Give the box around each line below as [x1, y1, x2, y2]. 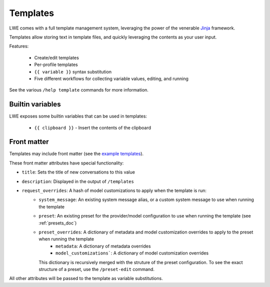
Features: [9, 43, 29, 49]
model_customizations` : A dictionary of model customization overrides [55, 250, 209, 256]
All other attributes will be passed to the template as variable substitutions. [9, 275, 163, 281]
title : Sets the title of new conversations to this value [21, 169, 135, 175]
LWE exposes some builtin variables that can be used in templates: [9, 113, 147, 119]
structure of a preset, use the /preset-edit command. [38, 266, 155, 272]
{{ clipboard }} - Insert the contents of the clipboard [34, 124, 151, 130]
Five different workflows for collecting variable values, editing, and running [34, 75, 188, 81]
